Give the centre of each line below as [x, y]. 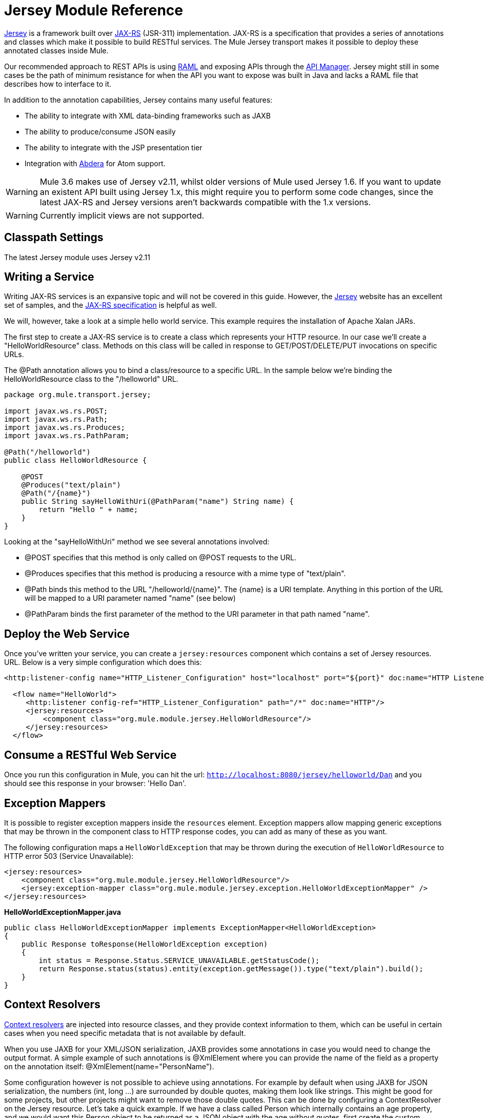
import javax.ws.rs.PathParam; [67, 436]
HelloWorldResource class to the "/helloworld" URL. [91, 379]
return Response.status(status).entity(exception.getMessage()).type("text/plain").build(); [231, 968]
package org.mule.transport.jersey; [78, 395]
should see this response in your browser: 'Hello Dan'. [95, 783]
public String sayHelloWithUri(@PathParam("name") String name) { [157, 502]
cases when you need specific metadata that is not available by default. [125, 1033]
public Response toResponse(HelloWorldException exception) [145, 944]
